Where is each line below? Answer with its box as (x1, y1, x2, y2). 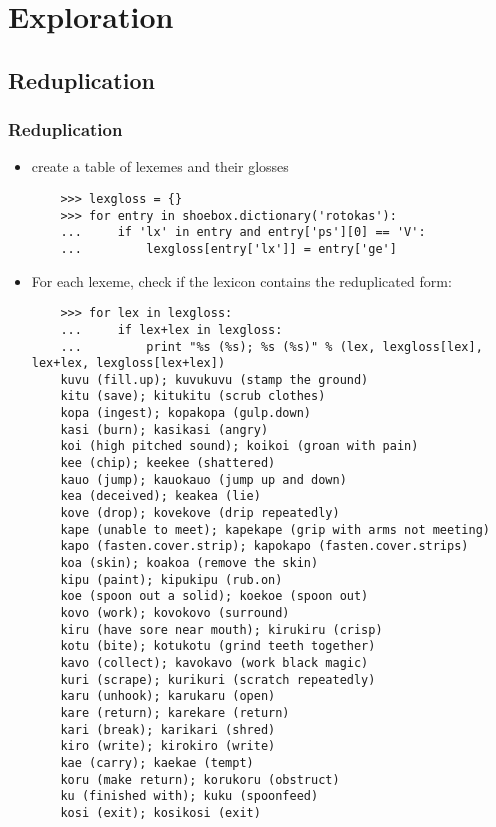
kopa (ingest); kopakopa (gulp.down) (60, 406, 311, 421)
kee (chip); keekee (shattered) (60, 456, 276, 471)
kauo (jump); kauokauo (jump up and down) (60, 472, 347, 487)
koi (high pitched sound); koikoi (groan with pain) (60, 439, 419, 454)
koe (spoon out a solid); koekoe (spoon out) (60, 589, 369, 604)
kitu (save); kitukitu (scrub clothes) (60, 389, 326, 404)
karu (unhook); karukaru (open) (60, 689, 276, 704)
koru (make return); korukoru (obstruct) (60, 772, 340, 787)
